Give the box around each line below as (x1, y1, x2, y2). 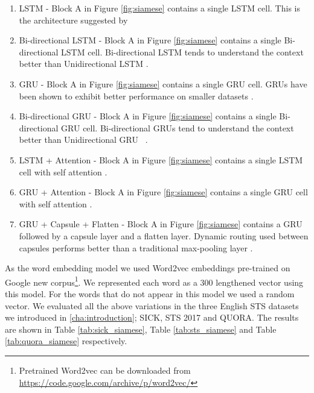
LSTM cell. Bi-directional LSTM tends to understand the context (61, 45, 304, 58)
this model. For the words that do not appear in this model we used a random (5, 287, 295, 300)
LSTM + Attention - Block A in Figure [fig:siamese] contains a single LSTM (19, 153, 303, 166)
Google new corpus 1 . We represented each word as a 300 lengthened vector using (5, 274, 304, 288)
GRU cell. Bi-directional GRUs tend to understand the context (61, 121, 294, 134)
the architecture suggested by (19, 13, 128, 26)
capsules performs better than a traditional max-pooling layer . (19, 241, 253, 254)
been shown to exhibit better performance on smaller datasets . (19, 89, 254, 102)
